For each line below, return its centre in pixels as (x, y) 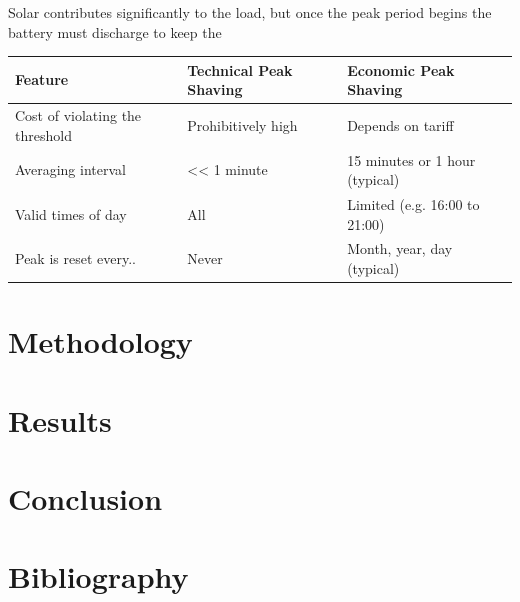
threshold (43, 134)
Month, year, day (400, 248)
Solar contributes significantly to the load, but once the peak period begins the (250, 12)
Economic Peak (401, 69)
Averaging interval (70, 169)
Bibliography (98, 576)
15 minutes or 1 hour (411, 159)
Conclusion (85, 498)
